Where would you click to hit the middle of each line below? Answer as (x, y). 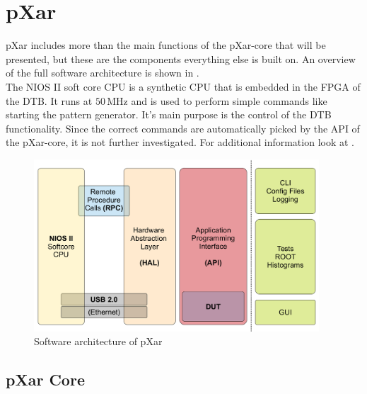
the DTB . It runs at (49, 100)
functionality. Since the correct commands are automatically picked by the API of (183, 128)
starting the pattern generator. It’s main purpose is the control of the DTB (169, 114)
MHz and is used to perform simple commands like (217, 100)
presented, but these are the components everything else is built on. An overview (181, 58)
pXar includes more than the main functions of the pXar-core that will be (166, 45)
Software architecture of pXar (98, 341)
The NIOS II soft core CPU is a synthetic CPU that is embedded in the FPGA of (183, 86)
